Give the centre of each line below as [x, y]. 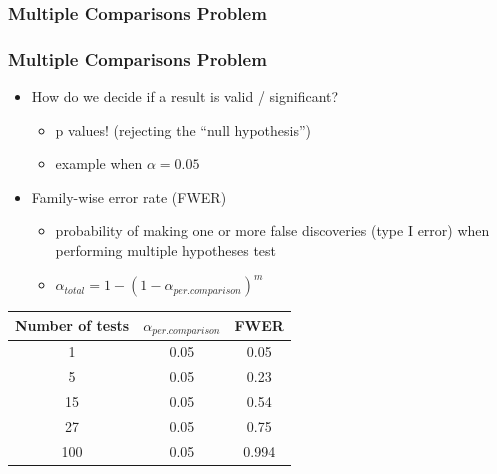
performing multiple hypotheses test [166, 250]
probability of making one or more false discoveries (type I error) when [272, 230]
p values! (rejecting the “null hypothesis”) [183, 129]
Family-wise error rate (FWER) [129, 196]
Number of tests [72, 325]
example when [99, 163]
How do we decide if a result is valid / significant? [185, 96]
